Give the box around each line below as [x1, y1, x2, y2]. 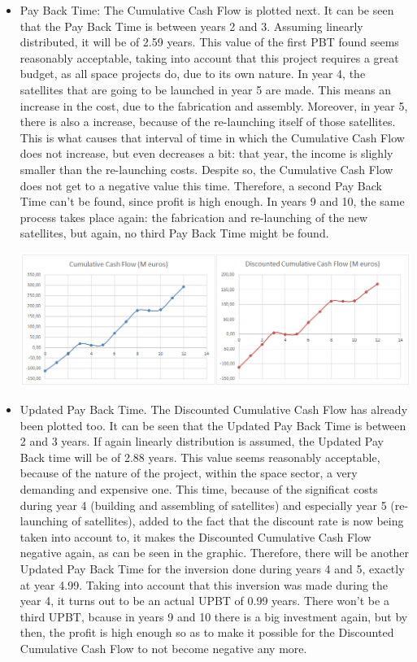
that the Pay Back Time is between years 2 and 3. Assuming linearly [20, 17, 363, 34]
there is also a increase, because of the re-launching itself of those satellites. [20, 113, 396, 130]
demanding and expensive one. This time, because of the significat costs [20, 480, 378, 497]
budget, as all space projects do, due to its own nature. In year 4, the [20, 65, 366, 82]
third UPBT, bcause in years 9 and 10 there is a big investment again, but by [20, 608, 408, 625]
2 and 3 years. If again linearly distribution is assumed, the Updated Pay [20, 433, 384, 450]
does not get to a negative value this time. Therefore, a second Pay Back [20, 176, 382, 194]
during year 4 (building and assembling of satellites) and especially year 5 [20, 496, 387, 513]
